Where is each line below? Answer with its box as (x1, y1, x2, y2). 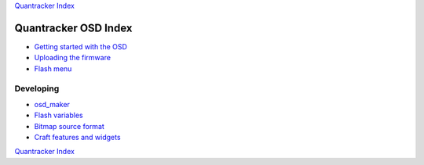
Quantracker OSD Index (14, 21, 133, 34)
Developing (14, 83, 60, 94)
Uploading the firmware (34, 53, 111, 63)
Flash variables (34, 110, 83, 120)
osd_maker (34, 99, 71, 109)
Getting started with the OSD (34, 41, 127, 51)
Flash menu (34, 63, 72, 74)
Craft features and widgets (34, 133, 121, 142)
